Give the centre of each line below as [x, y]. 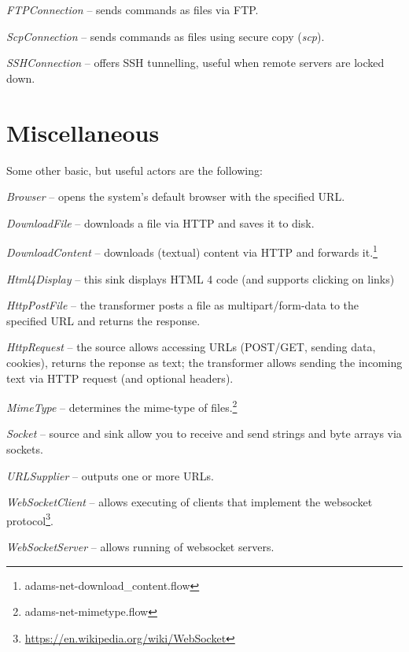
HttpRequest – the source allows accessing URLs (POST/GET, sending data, [191, 347]
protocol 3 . [30, 519]
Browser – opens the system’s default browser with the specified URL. [176, 196]
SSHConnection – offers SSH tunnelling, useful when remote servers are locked [195, 63]
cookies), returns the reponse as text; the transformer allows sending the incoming [204, 362]
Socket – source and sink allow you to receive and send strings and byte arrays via [204, 433]
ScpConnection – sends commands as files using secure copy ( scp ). [166, 36]
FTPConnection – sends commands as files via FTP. [133, 9]
